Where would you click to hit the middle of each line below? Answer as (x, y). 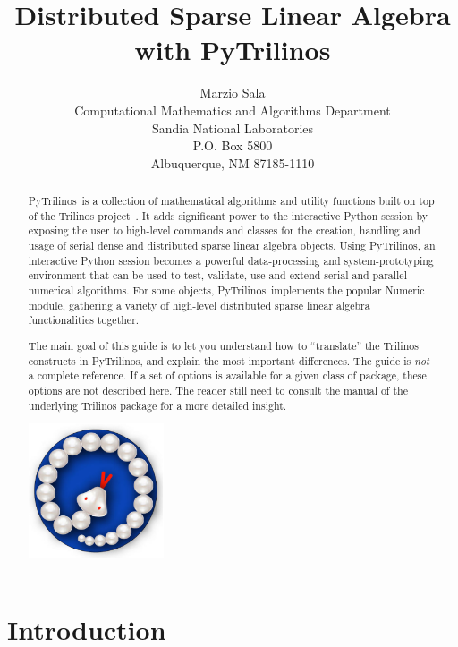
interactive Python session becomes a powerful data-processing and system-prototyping (231, 260)
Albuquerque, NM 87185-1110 (233, 162)
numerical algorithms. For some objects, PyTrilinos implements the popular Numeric (226, 290)
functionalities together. (84, 320)
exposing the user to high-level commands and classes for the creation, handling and (224, 230)
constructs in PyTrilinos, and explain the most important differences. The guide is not (229, 360)
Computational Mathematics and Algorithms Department (233, 110)
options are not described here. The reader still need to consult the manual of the (218, 390)
